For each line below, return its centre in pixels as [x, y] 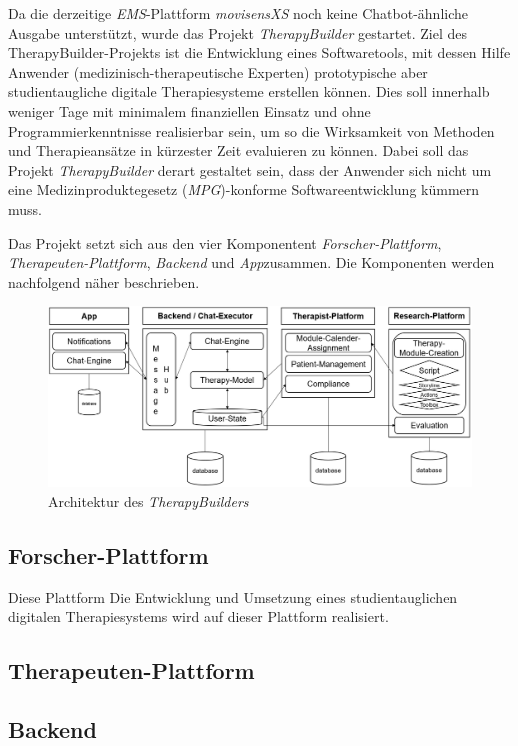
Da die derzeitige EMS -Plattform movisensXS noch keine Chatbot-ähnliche [238, 13]
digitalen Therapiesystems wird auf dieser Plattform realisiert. [198, 616]
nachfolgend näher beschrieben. [104, 281]
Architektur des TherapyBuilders [148, 500]
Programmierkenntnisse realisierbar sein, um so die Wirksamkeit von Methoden [251, 130]
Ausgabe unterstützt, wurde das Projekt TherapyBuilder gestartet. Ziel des [238, 32]
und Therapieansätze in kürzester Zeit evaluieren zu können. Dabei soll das [238, 150]
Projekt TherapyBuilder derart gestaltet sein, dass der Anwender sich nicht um [250, 169]
